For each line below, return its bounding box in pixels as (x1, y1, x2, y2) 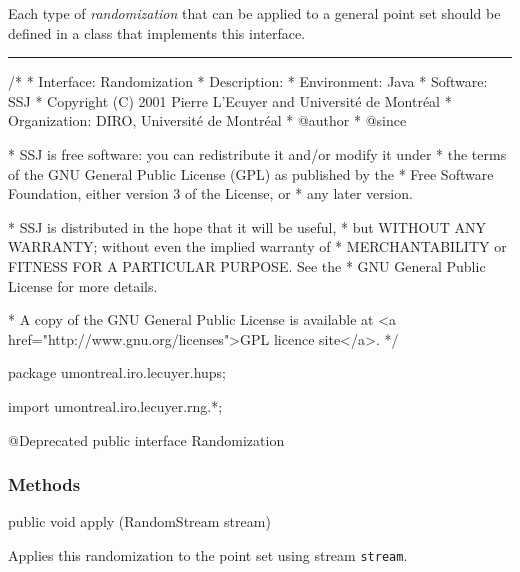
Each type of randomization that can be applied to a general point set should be (8, 3, 501, 23)
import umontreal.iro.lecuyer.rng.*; (8, 395, 223, 416)
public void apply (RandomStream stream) (8, 511, 271, 532)
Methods (8, 472, 81, 497)
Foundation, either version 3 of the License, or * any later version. (8, 183, 413, 204)
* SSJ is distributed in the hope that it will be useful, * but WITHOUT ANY (8, 216, 487, 237)
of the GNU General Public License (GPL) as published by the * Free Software (8, 163, 494, 184)
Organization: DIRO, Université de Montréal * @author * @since (8, 110, 407, 131)
